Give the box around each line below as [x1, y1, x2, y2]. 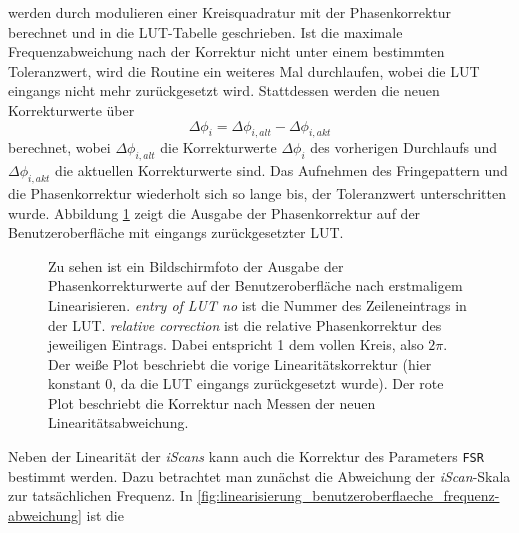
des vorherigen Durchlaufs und [310, 137, 498, 158]
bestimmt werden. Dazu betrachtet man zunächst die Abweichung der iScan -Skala [8, 465, 511, 486]
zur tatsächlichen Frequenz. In [8, 485, 193, 506]
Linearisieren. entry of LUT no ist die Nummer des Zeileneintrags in [48, 294, 467, 315]
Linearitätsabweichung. [48, 412, 189, 433]
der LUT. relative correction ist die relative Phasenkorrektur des [48, 314, 442, 335]
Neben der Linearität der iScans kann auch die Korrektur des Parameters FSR [8, 446, 484, 467]
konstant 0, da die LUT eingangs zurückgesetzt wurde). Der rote [48, 373, 444, 394]
